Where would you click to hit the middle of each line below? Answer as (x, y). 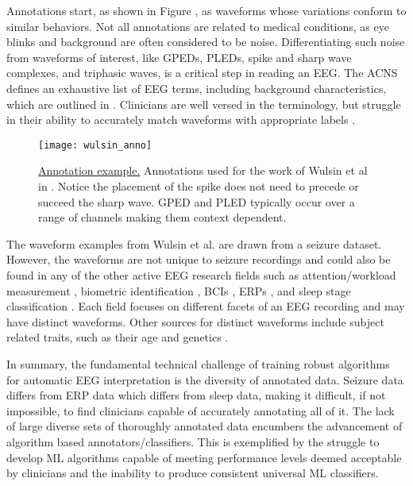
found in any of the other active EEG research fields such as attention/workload (201, 274)
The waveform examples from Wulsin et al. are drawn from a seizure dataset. (194, 243)
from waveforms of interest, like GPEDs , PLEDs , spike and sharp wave (179, 57)
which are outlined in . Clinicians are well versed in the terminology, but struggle (204, 104)
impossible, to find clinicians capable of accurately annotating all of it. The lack (201, 410)
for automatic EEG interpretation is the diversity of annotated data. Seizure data (205, 379)
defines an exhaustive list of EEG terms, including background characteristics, (197, 88)
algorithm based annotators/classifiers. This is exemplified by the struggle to (193, 441)
